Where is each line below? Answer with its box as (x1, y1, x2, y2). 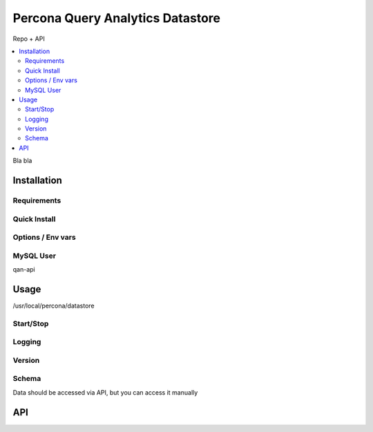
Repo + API (12, 35, 45, 43)
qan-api (12, 265, 35, 274)
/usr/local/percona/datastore (12, 301, 95, 310)
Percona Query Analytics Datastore (12, 10, 221, 26)
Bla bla (12, 156, 32, 165)
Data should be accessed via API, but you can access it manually (12, 388, 198, 397)
